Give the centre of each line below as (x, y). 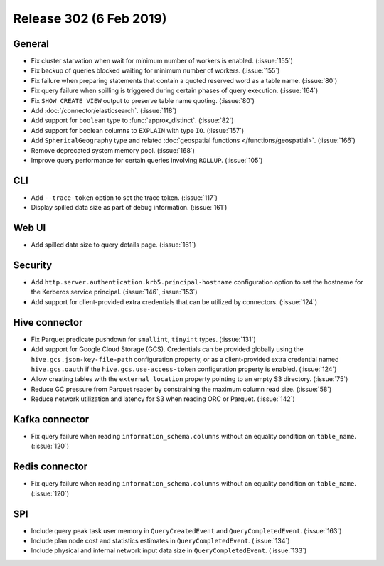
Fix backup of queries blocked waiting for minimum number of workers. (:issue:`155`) (155, 70)
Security (33, 265)
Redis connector (50, 467)
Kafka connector (51, 419)
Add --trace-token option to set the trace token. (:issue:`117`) (124, 197)
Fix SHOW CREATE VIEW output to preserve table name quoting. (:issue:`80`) (143, 100)
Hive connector (48, 322)
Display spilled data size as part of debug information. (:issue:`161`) (129, 208)
